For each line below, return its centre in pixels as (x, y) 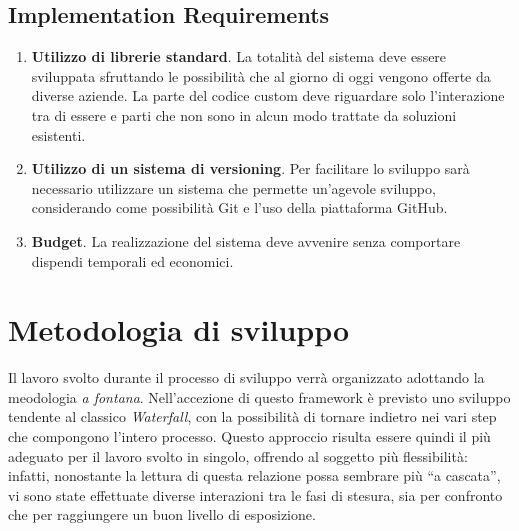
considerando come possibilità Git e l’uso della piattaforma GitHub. (239, 207)
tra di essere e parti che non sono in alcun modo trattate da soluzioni (244, 114)
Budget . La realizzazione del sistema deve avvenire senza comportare (246, 240)
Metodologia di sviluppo (179, 329)
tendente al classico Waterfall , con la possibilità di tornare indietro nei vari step (252, 416)
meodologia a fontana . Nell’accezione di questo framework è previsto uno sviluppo (259, 396)
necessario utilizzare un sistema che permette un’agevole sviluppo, (233, 187)
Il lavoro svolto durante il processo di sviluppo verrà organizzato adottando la (246, 377)
